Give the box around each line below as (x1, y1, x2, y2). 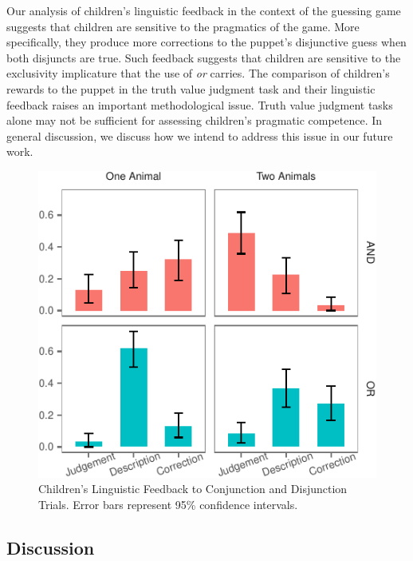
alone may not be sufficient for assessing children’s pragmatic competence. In (6, 112, 383, 129)
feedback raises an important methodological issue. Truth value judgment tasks (6, 96, 393, 113)
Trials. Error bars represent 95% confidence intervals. (38, 496, 298, 512)
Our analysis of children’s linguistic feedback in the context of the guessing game (6, 2, 401, 18)
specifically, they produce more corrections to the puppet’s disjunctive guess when (6, 34, 407, 50)
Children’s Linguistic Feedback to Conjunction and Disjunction (38, 480, 348, 497)
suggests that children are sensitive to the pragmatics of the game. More (6, 18, 360, 34)
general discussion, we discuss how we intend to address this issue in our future (6, 127, 393, 144)
